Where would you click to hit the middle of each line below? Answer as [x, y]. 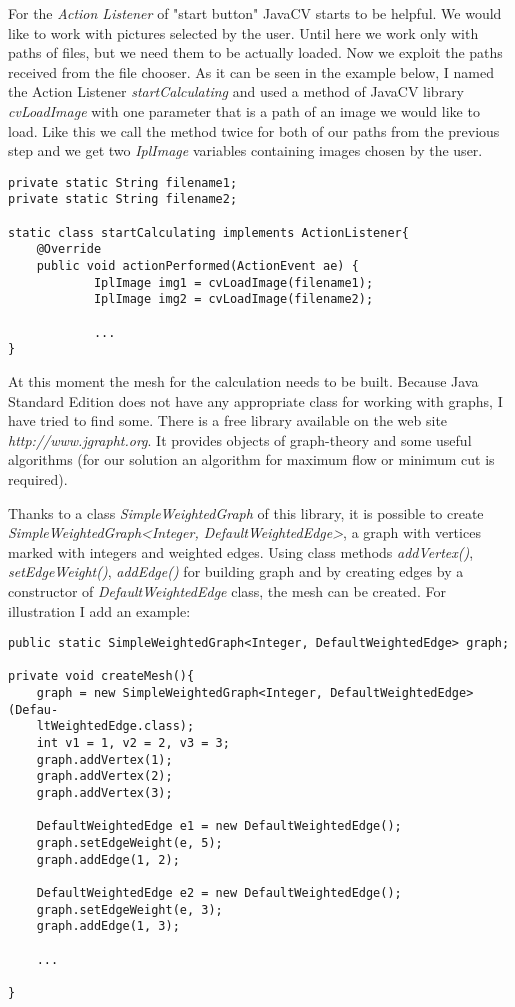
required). [38, 478]
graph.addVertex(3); [104, 793]
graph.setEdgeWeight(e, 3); [129, 909]
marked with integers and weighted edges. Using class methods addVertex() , [241, 551]
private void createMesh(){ [101, 676]
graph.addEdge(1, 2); [108, 859]
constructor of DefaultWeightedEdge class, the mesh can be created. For [227, 590]
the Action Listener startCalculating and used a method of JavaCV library [236, 91]
